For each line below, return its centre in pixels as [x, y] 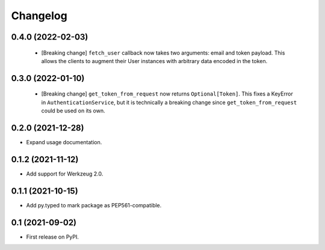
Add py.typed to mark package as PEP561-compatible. [94, 205]
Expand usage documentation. [64, 142]
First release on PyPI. [53, 237]
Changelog [39, 16]
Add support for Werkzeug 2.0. [65, 174]
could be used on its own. [73, 111]
